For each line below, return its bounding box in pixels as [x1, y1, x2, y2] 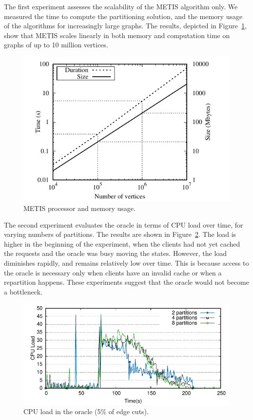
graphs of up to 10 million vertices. [4, 40, 108, 50]
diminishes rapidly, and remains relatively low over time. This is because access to [4, 257, 249, 268]
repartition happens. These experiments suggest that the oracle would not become [4, 277, 249, 287]
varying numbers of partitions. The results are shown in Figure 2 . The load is [4, 229, 236, 239]
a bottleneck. [4, 286, 42, 296]
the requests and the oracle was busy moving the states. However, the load [4, 248, 227, 258]
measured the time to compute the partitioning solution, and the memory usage [4, 11, 243, 21]
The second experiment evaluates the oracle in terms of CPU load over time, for [4, 219, 243, 230]
